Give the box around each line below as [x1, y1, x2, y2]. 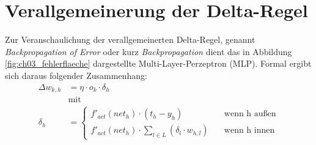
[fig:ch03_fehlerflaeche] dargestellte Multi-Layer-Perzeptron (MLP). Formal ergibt [5, 57, 312, 70]
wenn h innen [224, 126, 275, 135]
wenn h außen [224, 110, 276, 119]
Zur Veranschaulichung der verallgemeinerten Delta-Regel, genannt [5, 33, 255, 46]
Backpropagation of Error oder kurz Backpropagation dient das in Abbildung [5, 45, 292, 58]
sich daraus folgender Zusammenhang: [5, 69, 147, 81]
